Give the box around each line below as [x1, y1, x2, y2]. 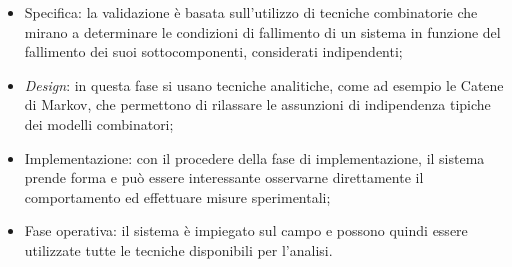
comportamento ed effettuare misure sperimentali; [24, 186, 331, 207]
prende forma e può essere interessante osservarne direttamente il [24, 167, 424, 188]
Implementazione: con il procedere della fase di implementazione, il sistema [24, 147, 485, 168]
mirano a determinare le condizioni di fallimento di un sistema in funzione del [24, 21, 501, 42]
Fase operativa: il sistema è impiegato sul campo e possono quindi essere [24, 220, 468, 241]
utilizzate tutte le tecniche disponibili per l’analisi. [24, 239, 333, 260]
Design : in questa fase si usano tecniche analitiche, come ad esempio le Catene [24, 74, 504, 95]
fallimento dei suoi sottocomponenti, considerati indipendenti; [24, 41, 403, 62]
